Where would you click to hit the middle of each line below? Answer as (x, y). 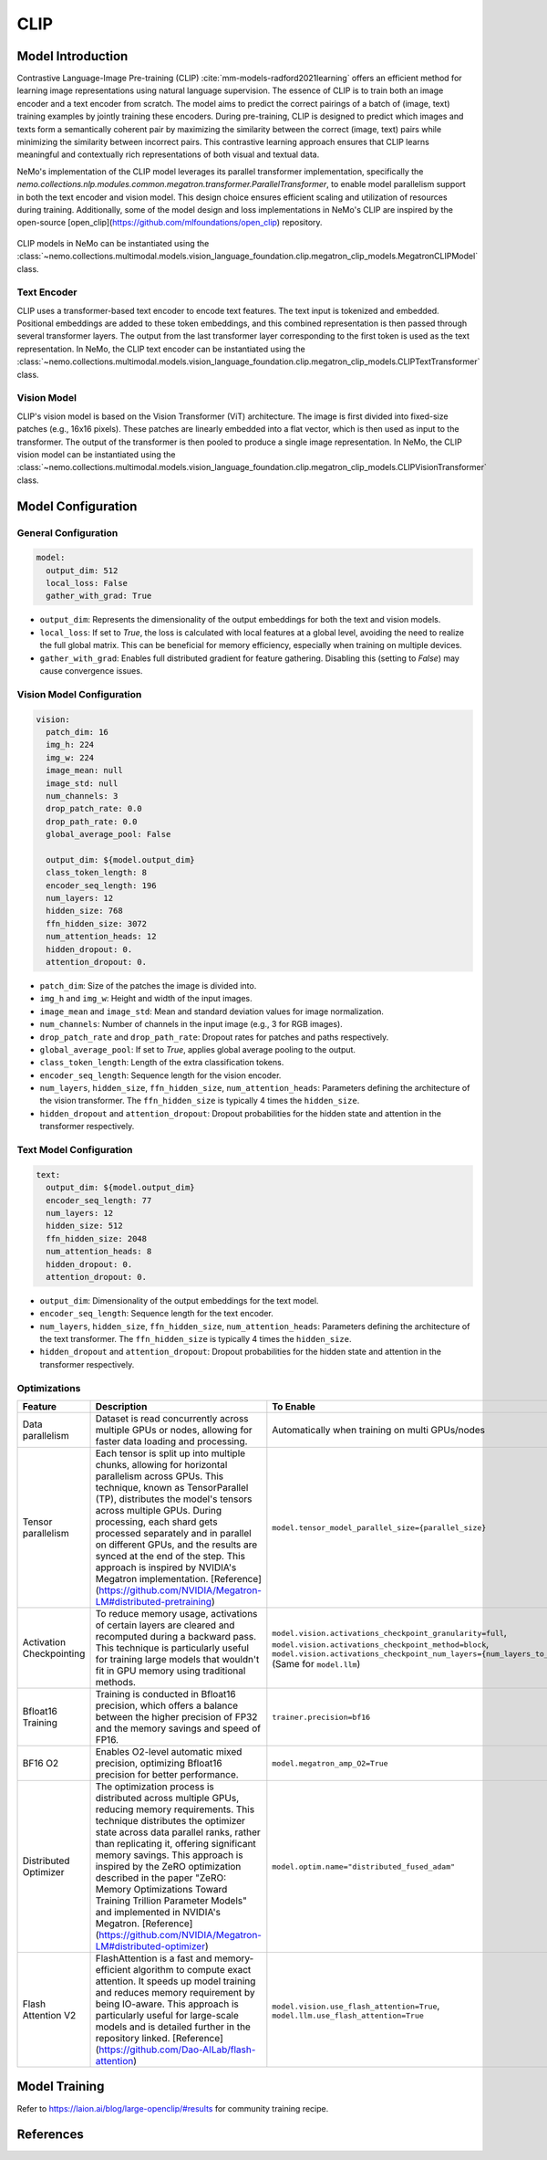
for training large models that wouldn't (177, 1659)
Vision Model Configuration (79, 694)
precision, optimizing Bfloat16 (159, 1763)
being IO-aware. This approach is (167, 2004)
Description (121, 1406)
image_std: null (82, 783)
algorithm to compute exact (192, 1970)
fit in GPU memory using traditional (170, 1671)
